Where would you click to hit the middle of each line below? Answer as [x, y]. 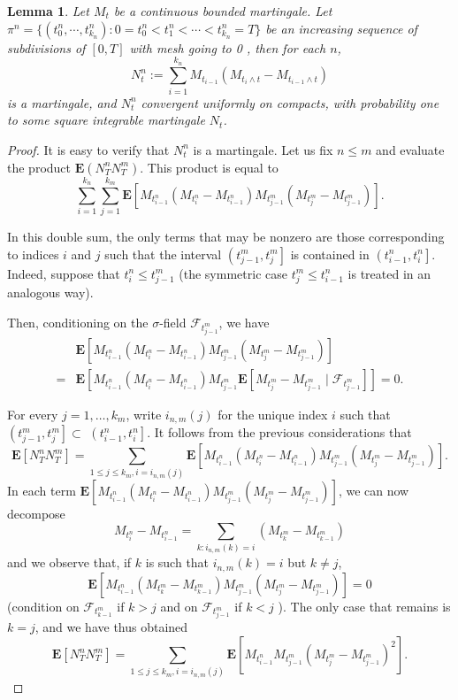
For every [33, 414]
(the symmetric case [233, 273]
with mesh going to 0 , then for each [228, 47]
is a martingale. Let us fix [263, 149]
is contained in [330, 254]
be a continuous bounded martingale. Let [223, 11]
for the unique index [273, 414]
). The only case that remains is [364, 606]
